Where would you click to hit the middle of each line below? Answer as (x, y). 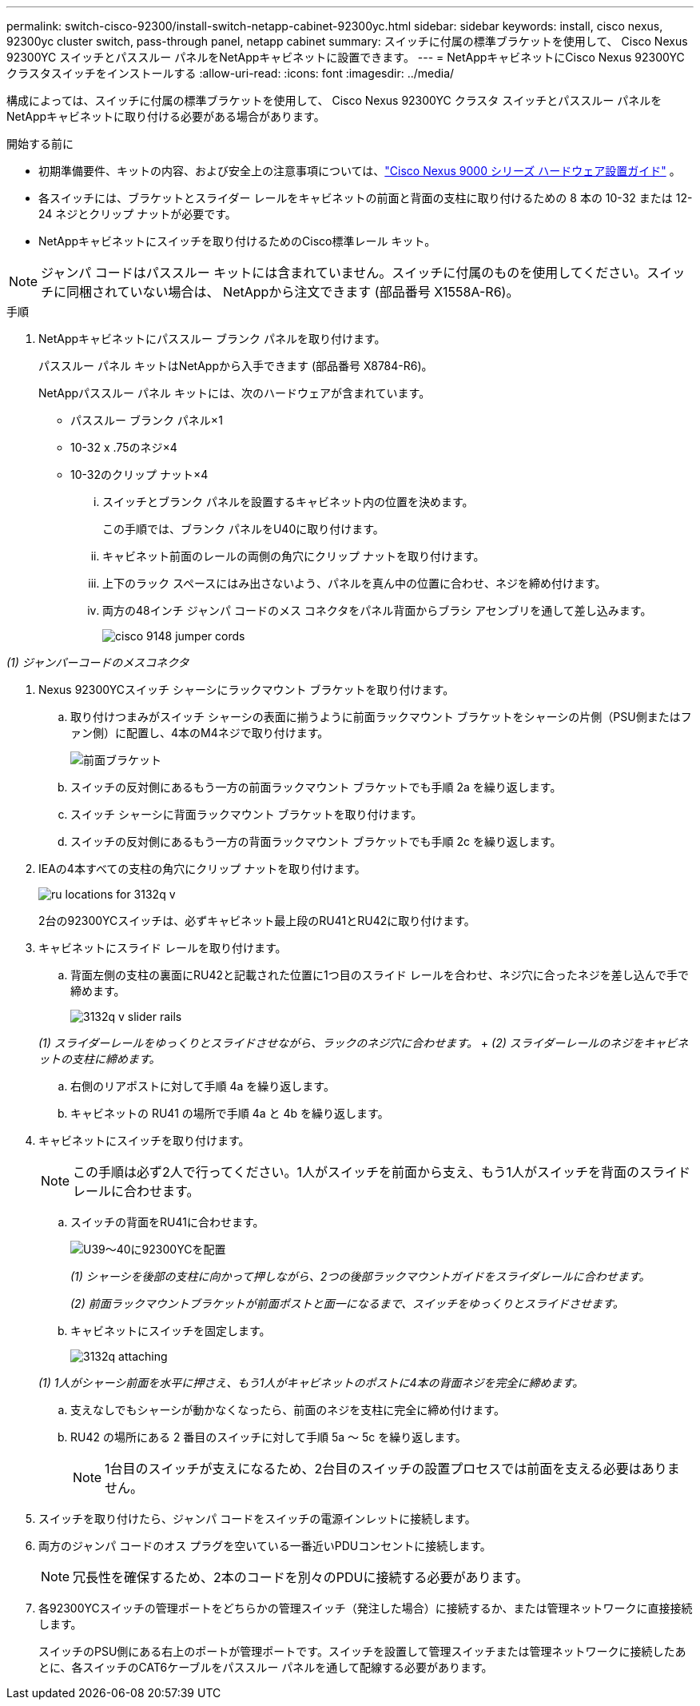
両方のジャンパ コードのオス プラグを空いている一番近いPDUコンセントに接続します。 (265, 1546)
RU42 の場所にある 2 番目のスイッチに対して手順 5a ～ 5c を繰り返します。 (268, 1437)
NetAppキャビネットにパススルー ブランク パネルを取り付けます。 (212, 339)
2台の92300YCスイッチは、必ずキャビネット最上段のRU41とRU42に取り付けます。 (257, 921)
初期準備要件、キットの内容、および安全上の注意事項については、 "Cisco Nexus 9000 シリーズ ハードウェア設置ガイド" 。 (360, 171)
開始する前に (40, 143)
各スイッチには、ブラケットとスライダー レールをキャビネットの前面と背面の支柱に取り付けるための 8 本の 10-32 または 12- (366, 198)
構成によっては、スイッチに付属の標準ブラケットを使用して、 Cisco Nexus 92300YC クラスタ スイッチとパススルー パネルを (334, 100)
